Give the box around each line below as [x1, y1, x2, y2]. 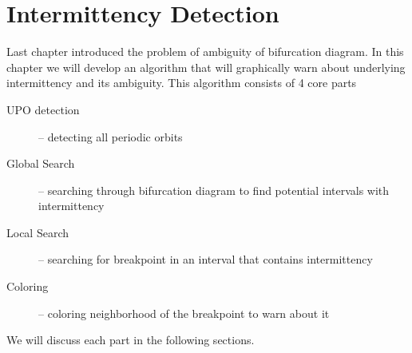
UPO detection [6, 101, 80, 117]
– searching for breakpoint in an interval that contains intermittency [38, 251, 373, 268]
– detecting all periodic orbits [38, 128, 183, 145]
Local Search [6, 224, 69, 240]
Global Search [6, 155, 75, 172]
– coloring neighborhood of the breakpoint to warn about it [38, 304, 330, 321]
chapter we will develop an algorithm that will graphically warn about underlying [6, 58, 406, 75]
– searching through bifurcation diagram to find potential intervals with [38, 181, 390, 198]
